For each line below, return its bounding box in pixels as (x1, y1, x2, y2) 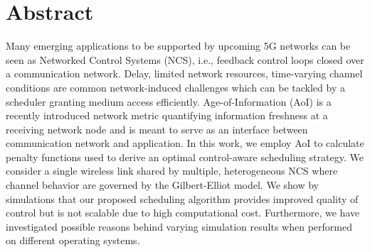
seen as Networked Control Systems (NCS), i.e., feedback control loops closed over (6, 52, 364, 67)
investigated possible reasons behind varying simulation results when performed (6, 219, 352, 234)
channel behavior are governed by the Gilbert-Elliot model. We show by (6, 177, 319, 192)
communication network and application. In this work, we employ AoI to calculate (6, 136, 364, 150)
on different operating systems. (6, 233, 140, 248)
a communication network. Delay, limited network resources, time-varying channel (6, 66, 363, 81)
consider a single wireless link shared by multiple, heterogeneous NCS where (6, 163, 338, 178)
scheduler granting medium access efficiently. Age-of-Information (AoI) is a (6, 94, 332, 109)
